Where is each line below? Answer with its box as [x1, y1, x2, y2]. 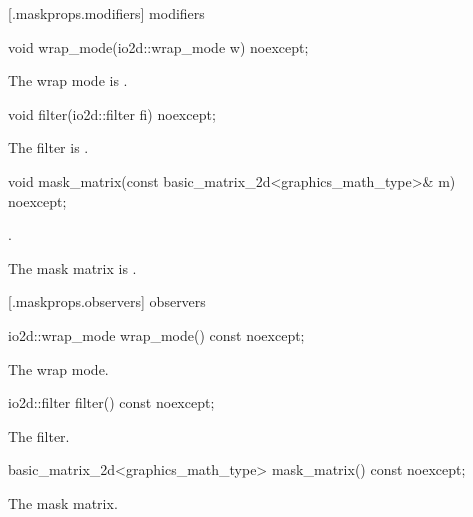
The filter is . [8, 137, 89, 158]
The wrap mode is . [8, 70, 128, 91]
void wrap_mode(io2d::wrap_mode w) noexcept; [8, 36, 309, 57]
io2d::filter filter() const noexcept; [8, 392, 215, 413]
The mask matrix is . [8, 257, 137, 278]
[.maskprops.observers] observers [8, 291, 206, 312]
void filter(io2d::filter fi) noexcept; [8, 103, 216, 124]
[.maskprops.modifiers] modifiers [8, 3, 205, 23]
